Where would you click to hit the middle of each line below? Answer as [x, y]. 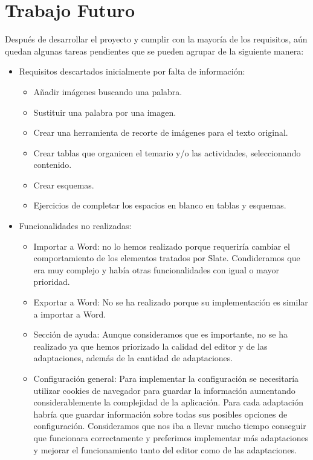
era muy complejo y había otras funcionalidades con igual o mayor [156, 269]
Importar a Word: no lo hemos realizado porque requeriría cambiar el [162, 246]
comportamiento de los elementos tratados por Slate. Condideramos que [167, 258]
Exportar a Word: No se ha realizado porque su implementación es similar [171, 302]
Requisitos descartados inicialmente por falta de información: [132, 71]
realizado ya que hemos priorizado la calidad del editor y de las [150, 346]
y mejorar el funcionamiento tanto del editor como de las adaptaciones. [165, 449]
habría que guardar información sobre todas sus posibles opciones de [160, 414]
